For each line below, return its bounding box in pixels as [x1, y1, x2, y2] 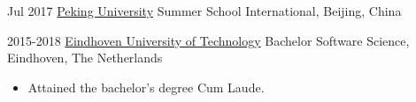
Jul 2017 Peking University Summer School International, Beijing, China [7, 2, 402, 19]
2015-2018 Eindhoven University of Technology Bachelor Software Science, [7, 31, 410, 49]
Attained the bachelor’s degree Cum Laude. [27, 77, 265, 96]
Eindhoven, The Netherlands [7, 48, 163, 67]
